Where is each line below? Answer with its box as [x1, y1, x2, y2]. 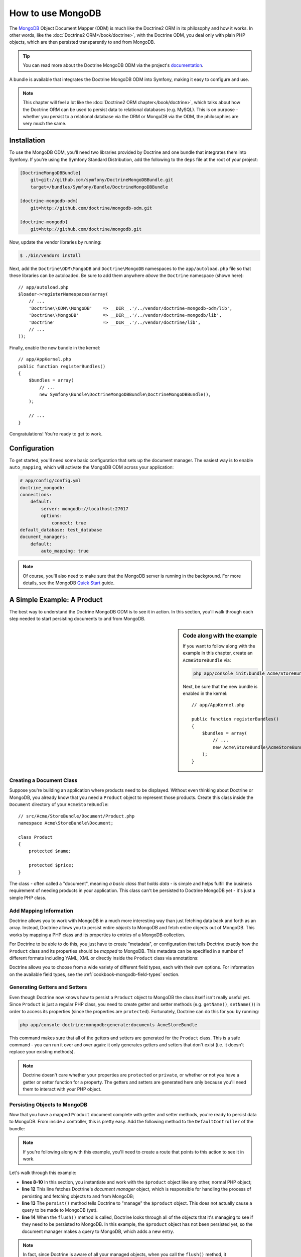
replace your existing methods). [9, 1049, 75, 1055]
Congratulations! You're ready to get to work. [9, 431, 103, 437]
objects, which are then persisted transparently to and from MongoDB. [9, 39, 156, 45]
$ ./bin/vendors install [20, 252, 81, 258]
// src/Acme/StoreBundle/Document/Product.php [18, 813, 135, 819]
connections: [20, 492, 52, 498]
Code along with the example [183, 632, 257, 639]
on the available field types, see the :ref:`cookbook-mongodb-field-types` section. [9, 971, 180, 977]
